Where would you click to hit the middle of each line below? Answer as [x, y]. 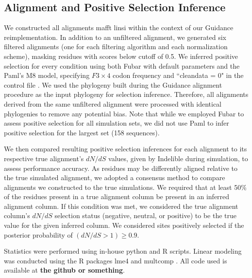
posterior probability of [38, 234]
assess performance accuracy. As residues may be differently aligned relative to [121, 168]
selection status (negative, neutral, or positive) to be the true [146, 215]
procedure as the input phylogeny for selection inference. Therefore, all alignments [126, 94]
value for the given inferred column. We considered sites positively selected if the [124, 225]
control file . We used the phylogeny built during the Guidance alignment [113, 84]
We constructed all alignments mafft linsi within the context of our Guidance [119, 28]
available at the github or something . [64, 270]
